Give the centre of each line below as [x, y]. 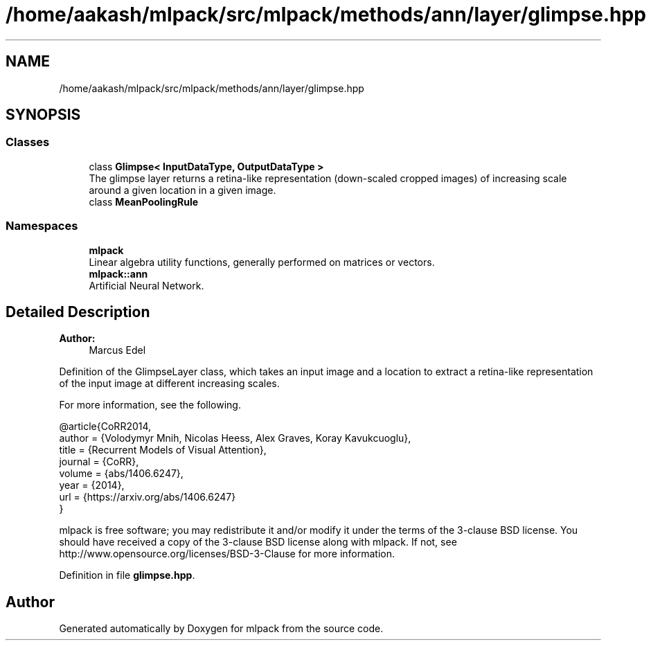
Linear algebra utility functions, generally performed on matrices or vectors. [262, 262]
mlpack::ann [118, 273]
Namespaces [42, 226]
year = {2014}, [92, 485]
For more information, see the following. [150, 405]
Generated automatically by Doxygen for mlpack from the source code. [221, 629]
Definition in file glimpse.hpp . [127, 575]
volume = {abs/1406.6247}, [121, 474]
